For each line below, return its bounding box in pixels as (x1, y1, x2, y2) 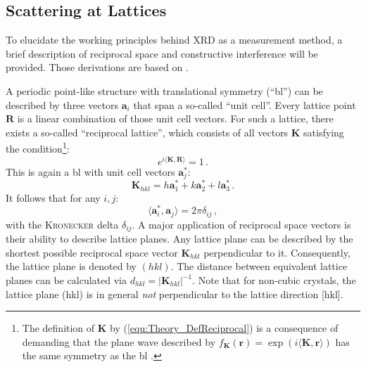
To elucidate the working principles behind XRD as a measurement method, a (6, 32, 343, 47)
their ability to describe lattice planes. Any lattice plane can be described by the (6, 231, 353, 246)
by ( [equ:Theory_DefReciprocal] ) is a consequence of (110, 321, 339, 335)
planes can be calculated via (6, 273, 127, 288)
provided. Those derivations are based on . (6, 60, 189, 75)
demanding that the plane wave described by (22, 334, 216, 349)
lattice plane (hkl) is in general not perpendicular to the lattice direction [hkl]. (6, 286, 343, 301)
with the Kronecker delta (6, 217, 119, 231)
